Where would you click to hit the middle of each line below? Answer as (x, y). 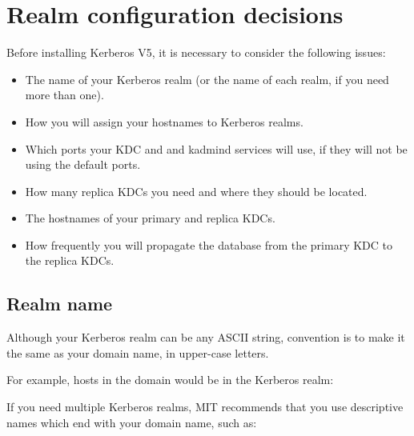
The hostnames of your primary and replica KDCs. (150, 218)
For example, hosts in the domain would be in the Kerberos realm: (170, 380)
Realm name (60, 304)
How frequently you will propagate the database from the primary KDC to (209, 244)
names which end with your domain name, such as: (132, 422)
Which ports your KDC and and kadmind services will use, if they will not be (216, 148)
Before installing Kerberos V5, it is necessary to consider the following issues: (196, 52)
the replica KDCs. (70, 260)
